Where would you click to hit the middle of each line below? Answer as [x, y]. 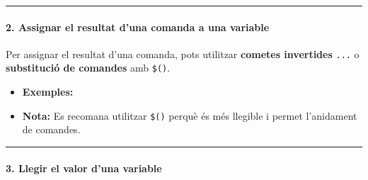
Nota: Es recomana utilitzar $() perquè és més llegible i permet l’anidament [190, 115]
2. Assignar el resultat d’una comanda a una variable [138, 27]
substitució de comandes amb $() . [88, 68]
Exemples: [48, 92]
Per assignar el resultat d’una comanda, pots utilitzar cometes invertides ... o [183, 54]
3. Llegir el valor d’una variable [84, 168]
